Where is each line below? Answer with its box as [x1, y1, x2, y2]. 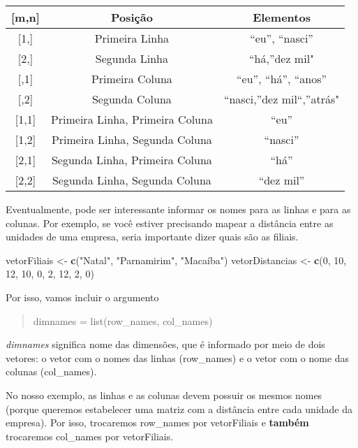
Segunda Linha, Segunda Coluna [52, 172, 211, 188]
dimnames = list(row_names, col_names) [33, 313, 213, 328]
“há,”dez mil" [248, 50, 315, 66]
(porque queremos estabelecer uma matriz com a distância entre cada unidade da [6, 401, 352, 416]
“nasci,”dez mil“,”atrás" [223, 91, 340, 107]
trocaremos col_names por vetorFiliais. [6, 428, 174, 443]
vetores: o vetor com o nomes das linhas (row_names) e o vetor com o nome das [6, 350, 350, 365]
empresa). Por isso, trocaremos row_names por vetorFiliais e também [6, 415, 309, 430]
